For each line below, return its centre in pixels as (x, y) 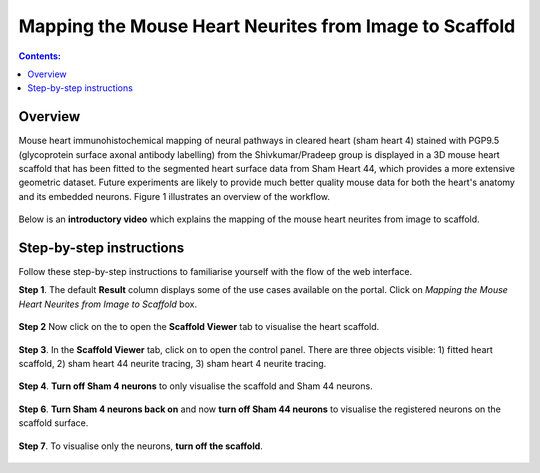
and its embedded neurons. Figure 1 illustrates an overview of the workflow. (174, 196)
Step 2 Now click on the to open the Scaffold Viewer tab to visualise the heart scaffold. (199, 327)
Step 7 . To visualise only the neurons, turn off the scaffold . (141, 446)
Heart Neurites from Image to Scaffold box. (108, 304)
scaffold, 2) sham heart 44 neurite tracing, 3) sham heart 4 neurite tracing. (172, 364)
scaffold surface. (53, 423)
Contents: (40, 56)
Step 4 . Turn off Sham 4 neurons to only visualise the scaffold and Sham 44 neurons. (196, 386)
